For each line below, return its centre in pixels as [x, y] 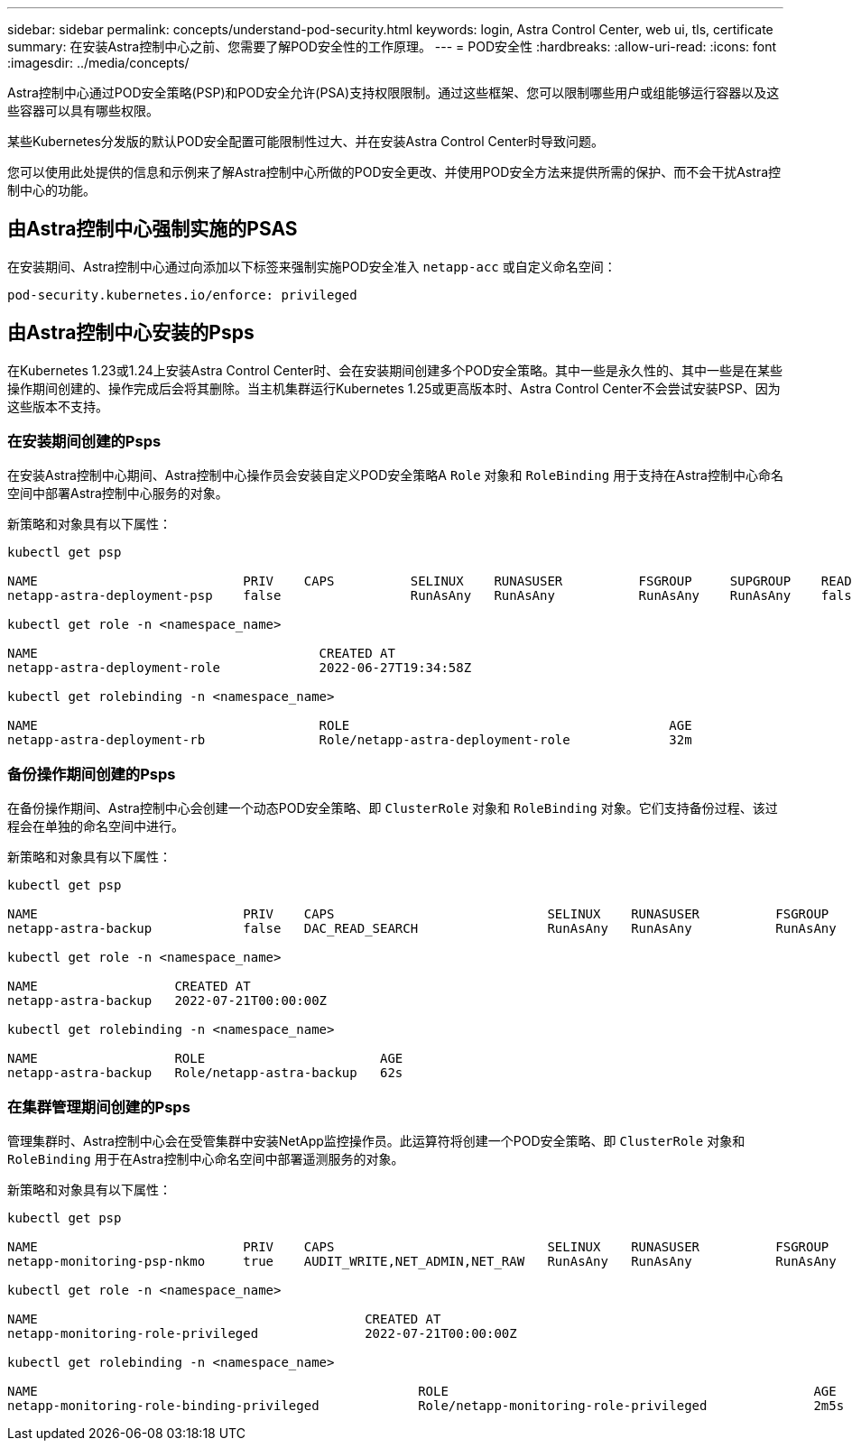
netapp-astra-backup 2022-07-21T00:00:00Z [167, 1001]
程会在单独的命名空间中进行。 [96, 826]
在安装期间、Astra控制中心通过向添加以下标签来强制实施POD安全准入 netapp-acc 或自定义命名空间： [312, 266]
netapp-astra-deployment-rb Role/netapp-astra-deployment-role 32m [350, 740]
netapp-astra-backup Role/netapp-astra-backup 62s [205, 1073]
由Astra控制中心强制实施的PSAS [153, 229]
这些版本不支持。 [58, 406]
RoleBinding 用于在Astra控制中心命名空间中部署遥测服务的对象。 [206, 1158]
